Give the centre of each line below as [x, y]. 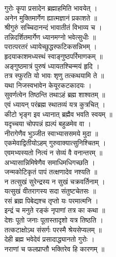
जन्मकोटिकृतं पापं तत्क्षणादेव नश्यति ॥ [51, 172]
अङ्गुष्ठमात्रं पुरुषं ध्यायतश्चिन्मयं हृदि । [52, 66]
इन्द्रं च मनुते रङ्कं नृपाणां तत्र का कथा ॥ [55, 210]
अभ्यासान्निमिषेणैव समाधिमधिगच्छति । [50, 162]
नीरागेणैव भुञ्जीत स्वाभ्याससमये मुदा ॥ [51, 133]
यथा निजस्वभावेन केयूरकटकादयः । [48, 85]
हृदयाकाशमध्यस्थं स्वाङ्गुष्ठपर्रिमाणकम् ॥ [54, 56]
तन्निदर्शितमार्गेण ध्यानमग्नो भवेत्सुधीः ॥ [50, 37]
